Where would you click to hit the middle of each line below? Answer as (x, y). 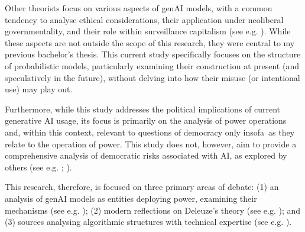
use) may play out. (39, 89)
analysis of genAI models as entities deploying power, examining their (131, 198)
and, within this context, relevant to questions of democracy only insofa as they (150, 132)
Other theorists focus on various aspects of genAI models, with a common (139, 8)
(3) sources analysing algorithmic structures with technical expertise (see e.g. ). (148, 222)
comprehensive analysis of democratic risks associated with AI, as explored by (146, 155)
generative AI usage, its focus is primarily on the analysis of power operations (146, 120)
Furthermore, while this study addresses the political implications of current (143, 109)
